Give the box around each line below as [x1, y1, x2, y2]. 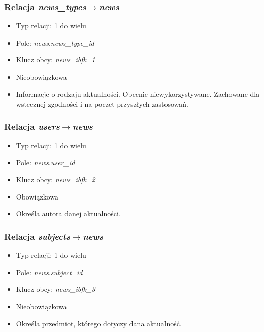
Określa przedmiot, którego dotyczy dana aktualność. [16, 318, 182, 328]
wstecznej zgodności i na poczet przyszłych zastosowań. [16, 98, 188, 109]
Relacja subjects [4, 229, 70, 242]
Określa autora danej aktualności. [16, 208, 121, 219]
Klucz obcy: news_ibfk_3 [16, 284, 95, 294]
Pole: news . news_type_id [16, 37, 94, 48]
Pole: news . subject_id [16, 267, 83, 277]
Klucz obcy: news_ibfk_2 [16, 174, 95, 185]
